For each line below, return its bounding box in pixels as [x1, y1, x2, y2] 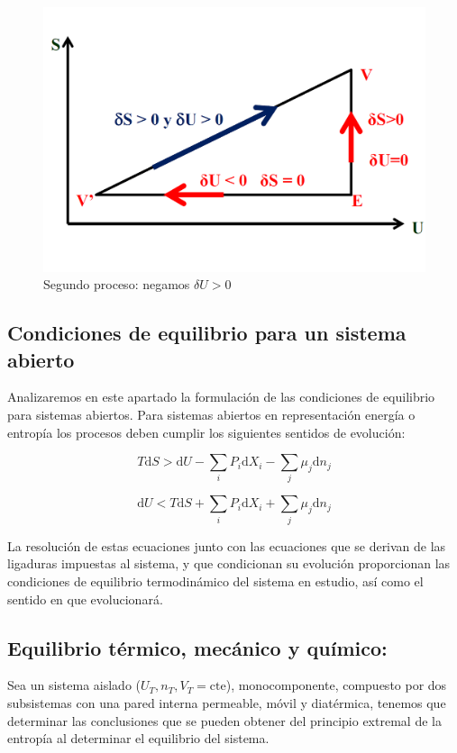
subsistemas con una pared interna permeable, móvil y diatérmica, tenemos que [7, 693, 446, 712]
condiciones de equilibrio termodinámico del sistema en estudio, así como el [7, 571, 424, 590]
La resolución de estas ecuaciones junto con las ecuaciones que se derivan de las [7, 536, 446, 555]
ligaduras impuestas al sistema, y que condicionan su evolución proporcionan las [7, 554, 451, 573]
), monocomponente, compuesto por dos [225, 676, 447, 694]
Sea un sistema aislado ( [7, 676, 141, 694]
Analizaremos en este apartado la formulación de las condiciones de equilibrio [7, 387, 435, 406]
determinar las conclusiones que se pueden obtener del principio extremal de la [7, 711, 442, 730]
